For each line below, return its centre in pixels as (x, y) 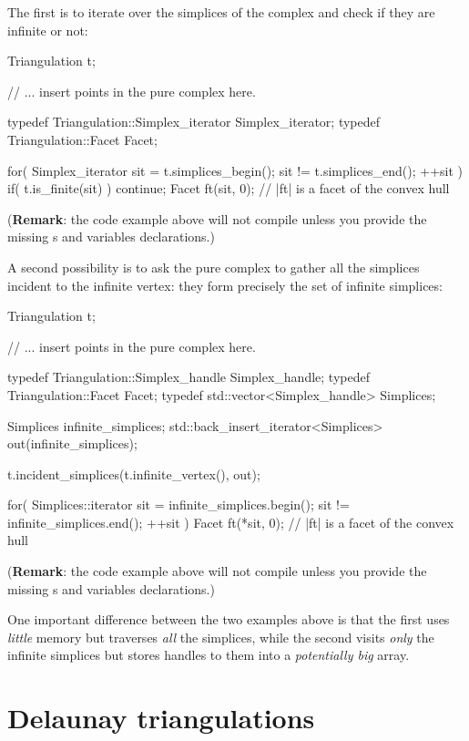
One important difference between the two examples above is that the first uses (229, 619)
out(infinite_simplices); (72, 443)
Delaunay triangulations (161, 718)
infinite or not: (48, 30)
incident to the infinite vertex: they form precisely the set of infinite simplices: (225, 285)
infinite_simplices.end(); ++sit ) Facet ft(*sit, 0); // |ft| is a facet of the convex (231, 522)
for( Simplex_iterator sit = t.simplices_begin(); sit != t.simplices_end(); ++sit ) (235, 170)
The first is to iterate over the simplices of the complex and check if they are (221, 12)
